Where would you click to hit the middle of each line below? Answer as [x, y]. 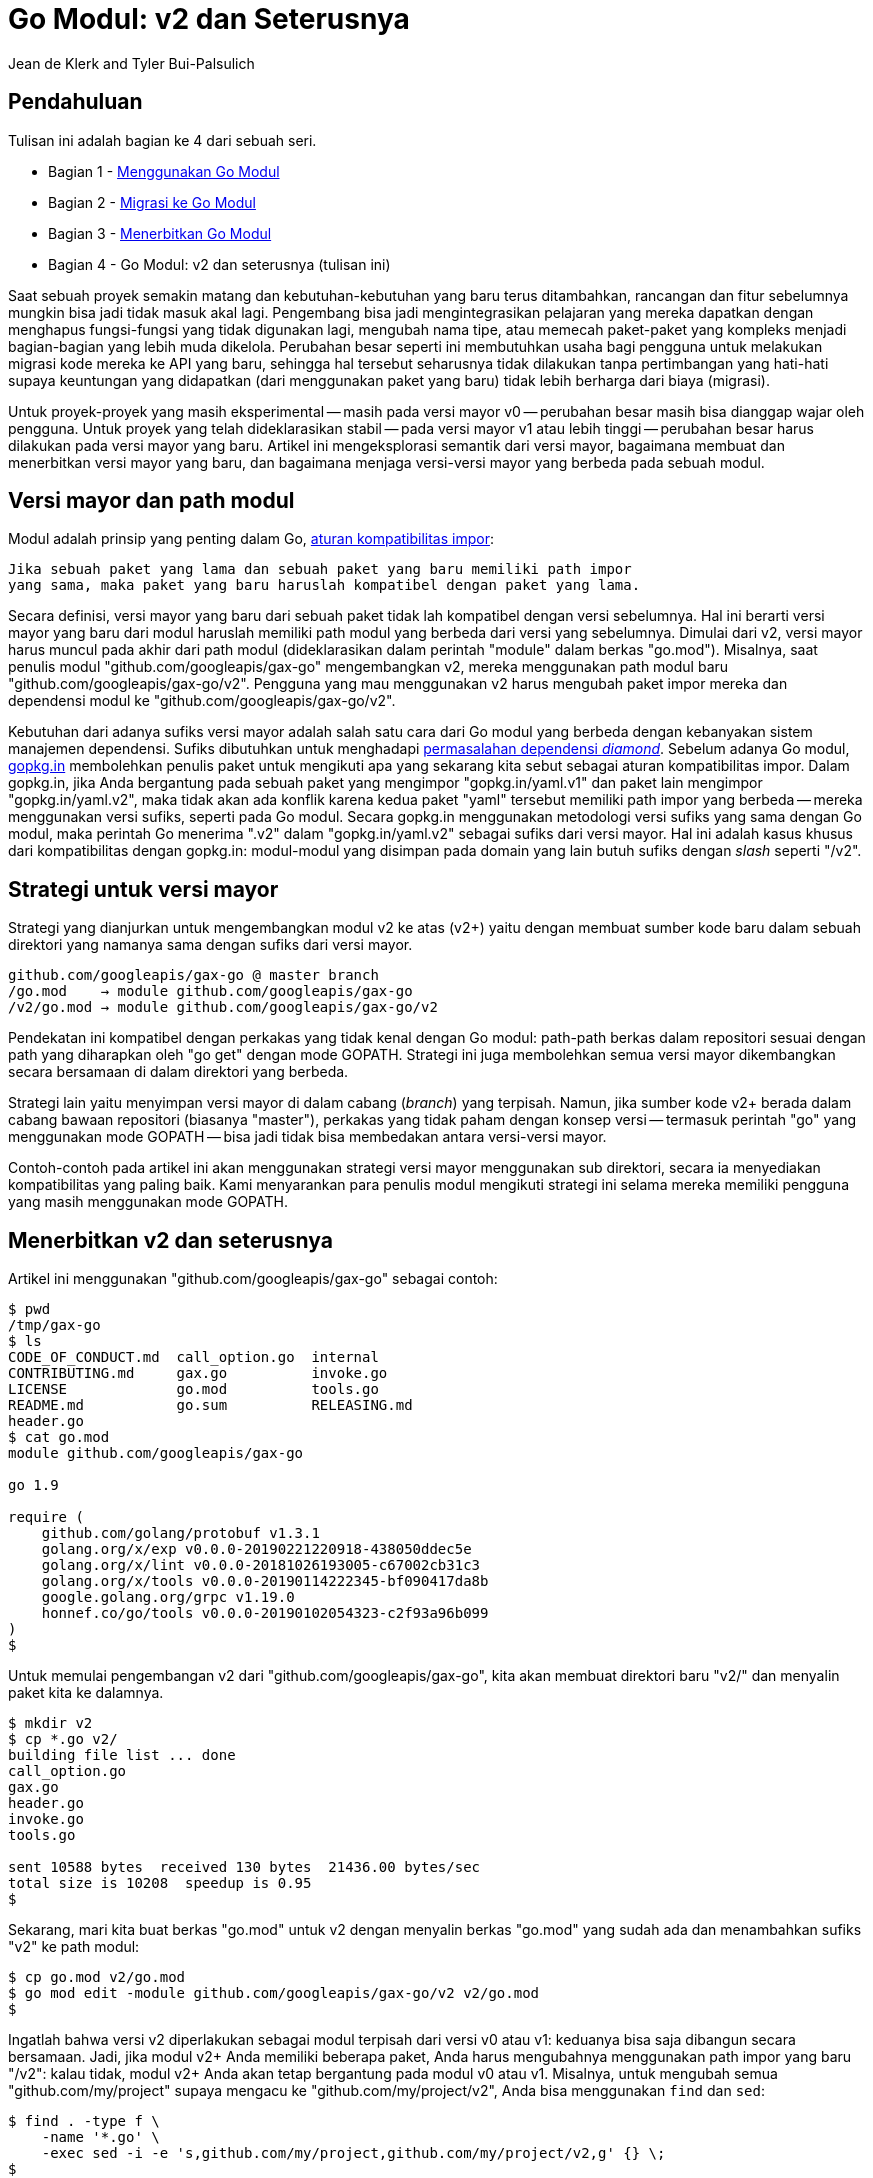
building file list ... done [122, 1755]
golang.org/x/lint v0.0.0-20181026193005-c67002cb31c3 [261, 1565]
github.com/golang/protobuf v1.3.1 [180, 1533]
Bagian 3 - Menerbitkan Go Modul [160, 233]
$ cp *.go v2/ [63, 1739]
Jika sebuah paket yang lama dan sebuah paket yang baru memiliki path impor [320, 569]
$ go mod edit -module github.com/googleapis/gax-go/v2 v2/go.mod [274, 1993]
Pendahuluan [75, 102]
